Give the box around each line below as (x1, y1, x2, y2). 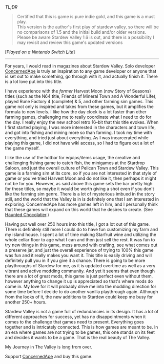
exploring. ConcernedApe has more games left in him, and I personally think (5, 201, 158, 207)
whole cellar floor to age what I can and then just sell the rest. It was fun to (5, 237, 155, 242)
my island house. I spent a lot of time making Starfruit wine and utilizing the (5, 232, 157, 237)
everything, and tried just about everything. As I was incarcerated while (5, 135, 149, 141)
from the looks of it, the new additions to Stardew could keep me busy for (5, 294, 153, 300)
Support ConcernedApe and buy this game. (5, 354, 93, 359)
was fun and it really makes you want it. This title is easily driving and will (5, 253, 152, 258)
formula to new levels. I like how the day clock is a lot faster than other (5, 109, 147, 114)
